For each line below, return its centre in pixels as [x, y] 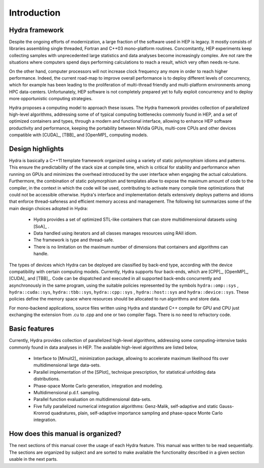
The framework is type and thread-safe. [74, 240]
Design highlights [36, 149]
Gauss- [227, 406]
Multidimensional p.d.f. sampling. [67, 392]
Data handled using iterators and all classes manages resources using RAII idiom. [115, 233]
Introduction [35, 13]
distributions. [47, 379]
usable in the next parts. [33, 459]
